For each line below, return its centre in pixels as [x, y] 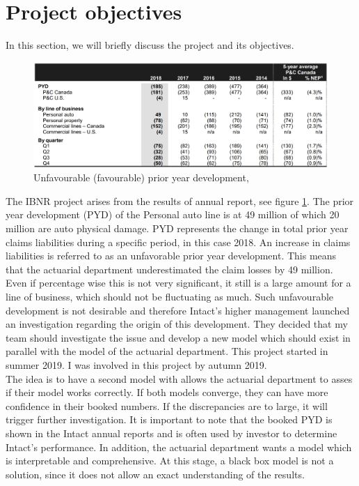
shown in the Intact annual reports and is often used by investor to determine [171, 433]
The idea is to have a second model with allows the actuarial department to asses [179, 378]
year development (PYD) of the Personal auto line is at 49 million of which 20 [173, 214]
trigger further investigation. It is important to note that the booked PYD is [169, 419]
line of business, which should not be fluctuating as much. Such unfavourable [170, 297]
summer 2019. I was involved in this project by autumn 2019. [136, 364]
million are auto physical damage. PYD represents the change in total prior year [177, 228]
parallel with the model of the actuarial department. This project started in [167, 351]
